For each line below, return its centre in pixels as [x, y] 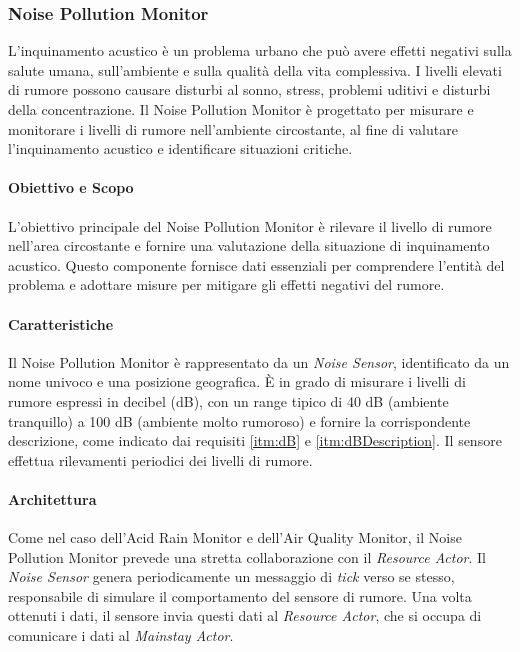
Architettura [52, 498]
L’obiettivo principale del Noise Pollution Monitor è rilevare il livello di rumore [250, 225]
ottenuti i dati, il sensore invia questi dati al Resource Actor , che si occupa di [245, 615]
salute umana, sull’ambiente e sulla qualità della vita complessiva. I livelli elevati [255, 69]
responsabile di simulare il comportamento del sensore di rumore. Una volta [240, 595]
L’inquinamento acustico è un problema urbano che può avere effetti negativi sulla [260, 50]
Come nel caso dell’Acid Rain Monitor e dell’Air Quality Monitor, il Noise [235, 537]
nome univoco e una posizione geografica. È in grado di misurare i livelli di [237, 381]
